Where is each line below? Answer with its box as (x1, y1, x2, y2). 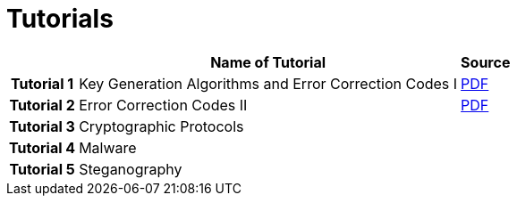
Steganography (79, 159, 182, 178)
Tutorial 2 (9, 95, 75, 114)
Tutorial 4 (9, 138, 76, 157)
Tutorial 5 (9, 159, 75, 178)
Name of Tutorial (210, 53, 326, 71)
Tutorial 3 (9, 117, 75, 135)
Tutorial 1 (10, 74, 74, 93)
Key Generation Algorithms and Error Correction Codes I (79, 74, 458, 93)
